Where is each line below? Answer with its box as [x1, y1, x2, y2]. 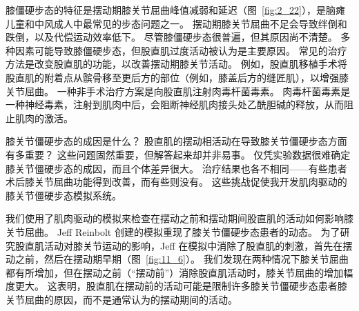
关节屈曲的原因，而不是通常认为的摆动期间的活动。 [6, 292, 237, 306]
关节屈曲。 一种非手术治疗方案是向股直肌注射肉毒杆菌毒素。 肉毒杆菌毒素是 [6, 83, 351, 98]
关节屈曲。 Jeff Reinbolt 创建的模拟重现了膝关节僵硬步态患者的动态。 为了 [6, 224, 340, 239]
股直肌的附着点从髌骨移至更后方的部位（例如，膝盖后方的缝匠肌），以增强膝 [6, 70, 349, 84]
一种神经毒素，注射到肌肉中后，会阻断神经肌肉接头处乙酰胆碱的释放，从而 [6, 97, 344, 112]
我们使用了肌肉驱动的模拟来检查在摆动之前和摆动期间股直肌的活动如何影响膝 [6, 211, 353, 225]
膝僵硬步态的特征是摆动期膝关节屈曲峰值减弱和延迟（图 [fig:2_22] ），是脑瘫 [6, 3, 345, 17]
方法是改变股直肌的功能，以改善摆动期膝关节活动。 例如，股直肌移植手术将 [6, 57, 347, 71]
